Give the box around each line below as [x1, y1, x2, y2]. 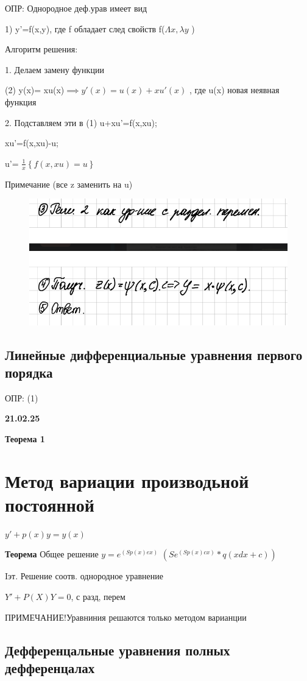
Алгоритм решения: [5, 43, 78, 55]
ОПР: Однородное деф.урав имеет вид [5, 2, 147, 14]
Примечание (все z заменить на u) [5, 177, 133, 190]
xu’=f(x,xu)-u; [5, 136, 58, 149]
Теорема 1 [5, 432, 45, 445]
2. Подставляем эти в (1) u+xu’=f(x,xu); [5, 116, 157, 129]
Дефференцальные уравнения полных [5, 640, 230, 659]
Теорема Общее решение [5, 548, 99, 560]
